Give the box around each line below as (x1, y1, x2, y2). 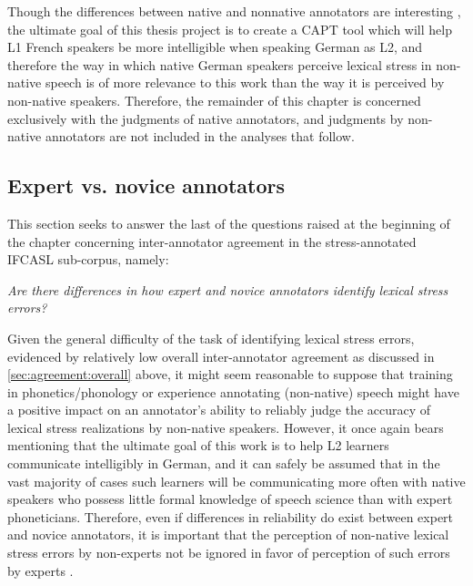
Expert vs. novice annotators (7, 171, 286, 200)
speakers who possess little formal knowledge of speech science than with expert (7, 489, 453, 509)
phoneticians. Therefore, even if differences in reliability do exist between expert (7, 507, 454, 526)
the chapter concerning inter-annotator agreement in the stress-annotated (7, 231, 417, 251)
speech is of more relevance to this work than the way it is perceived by (45, 73, 445, 92)
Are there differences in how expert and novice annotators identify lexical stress (7, 280, 448, 299)
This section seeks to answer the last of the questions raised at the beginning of (7, 213, 450, 232)
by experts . (7, 560, 74, 580)
